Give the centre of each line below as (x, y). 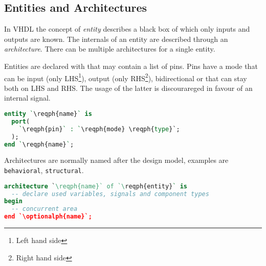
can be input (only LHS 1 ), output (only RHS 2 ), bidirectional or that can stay (126, 77)
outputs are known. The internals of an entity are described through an (116, 39)
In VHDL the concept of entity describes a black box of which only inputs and (127, 29)
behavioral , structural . (44, 170)
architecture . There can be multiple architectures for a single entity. (110, 49)
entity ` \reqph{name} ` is (48, 114)
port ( (21, 121)
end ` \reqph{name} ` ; (39, 144)
